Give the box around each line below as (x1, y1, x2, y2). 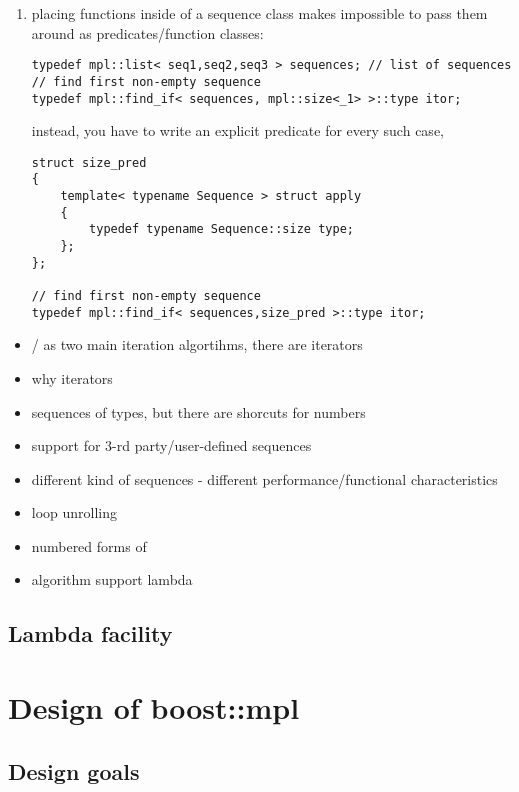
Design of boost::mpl (8, 687, 300, 728)
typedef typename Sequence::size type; (89, 222, 354, 237)
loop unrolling (31, 502, 118, 523)
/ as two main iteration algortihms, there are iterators (31, 334, 363, 355)
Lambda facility (8, 618, 173, 649)
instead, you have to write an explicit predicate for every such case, (31, 120, 444, 141)
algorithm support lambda (31, 569, 193, 590)
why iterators (31, 367, 113, 388)
